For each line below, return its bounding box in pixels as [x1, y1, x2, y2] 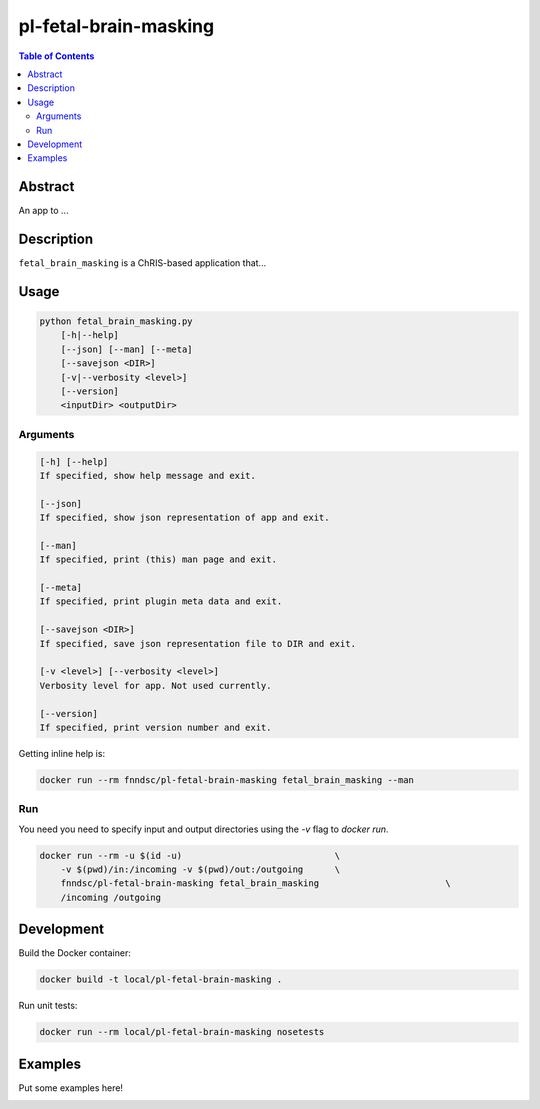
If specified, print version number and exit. [39, 722, 272, 733]
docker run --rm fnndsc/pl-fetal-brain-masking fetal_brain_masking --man [39, 774, 415, 785]
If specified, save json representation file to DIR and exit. [39, 638, 357, 649]
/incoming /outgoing [60, 891, 162, 903]
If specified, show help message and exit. [39, 470, 257, 481]
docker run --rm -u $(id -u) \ [39, 850, 341, 861]
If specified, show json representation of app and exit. [39, 512, 330, 524]
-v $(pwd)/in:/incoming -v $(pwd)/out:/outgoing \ [60, 864, 341, 875]
